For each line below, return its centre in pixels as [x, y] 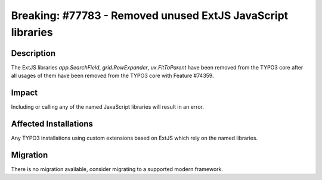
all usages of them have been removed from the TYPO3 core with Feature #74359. [112, 76]
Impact [24, 93]
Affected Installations [52, 124]
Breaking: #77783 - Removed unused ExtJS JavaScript [150, 15]
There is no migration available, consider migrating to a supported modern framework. [117, 169]
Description [33, 53]
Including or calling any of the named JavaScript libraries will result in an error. [107, 107]
